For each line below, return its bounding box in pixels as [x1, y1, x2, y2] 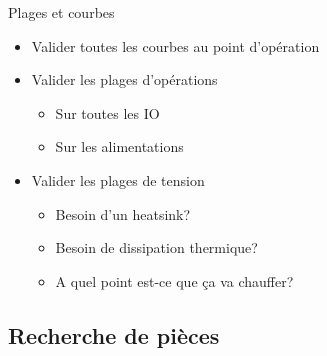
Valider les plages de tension [31, 169, 205, 190]
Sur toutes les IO [55, 102, 160, 123]
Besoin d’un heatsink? [55, 203, 191, 224]
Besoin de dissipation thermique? [55, 237, 258, 258]
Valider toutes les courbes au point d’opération [31, 35, 320, 56]
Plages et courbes [8, 2, 115, 22]
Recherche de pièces [8, 319, 220, 350]
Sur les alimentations [55, 136, 184, 157]
